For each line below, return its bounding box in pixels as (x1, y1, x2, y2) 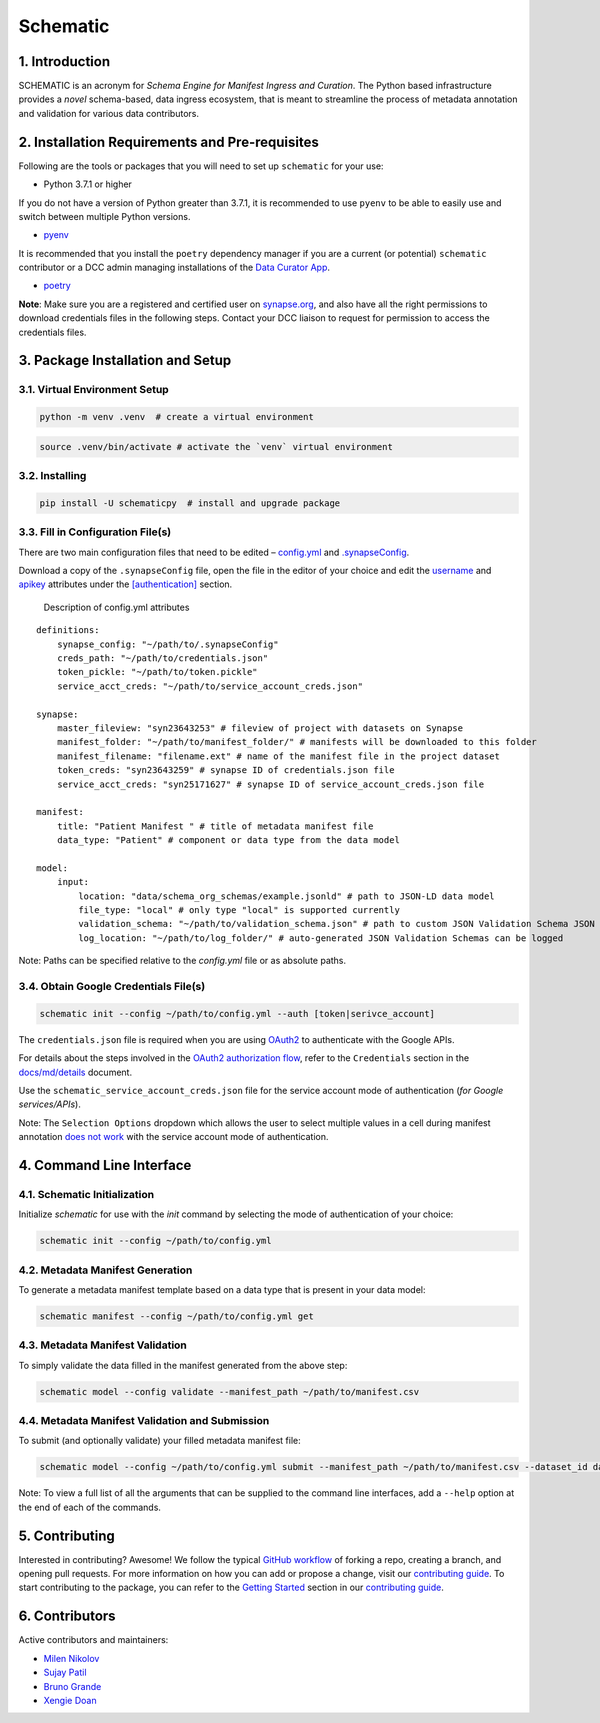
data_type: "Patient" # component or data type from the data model (56, 835, 400, 846)
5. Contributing (18, 1527, 115, 1544)
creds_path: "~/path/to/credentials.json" (56, 653, 269, 664)
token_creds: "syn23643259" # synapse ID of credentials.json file (56, 765, 395, 776)
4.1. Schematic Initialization (18, 1187, 155, 1201)
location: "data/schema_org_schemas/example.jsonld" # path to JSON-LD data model (78, 890, 495, 902)
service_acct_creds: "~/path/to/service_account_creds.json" (56, 680, 364, 692)
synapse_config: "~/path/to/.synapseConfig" (56, 638, 279, 650)
